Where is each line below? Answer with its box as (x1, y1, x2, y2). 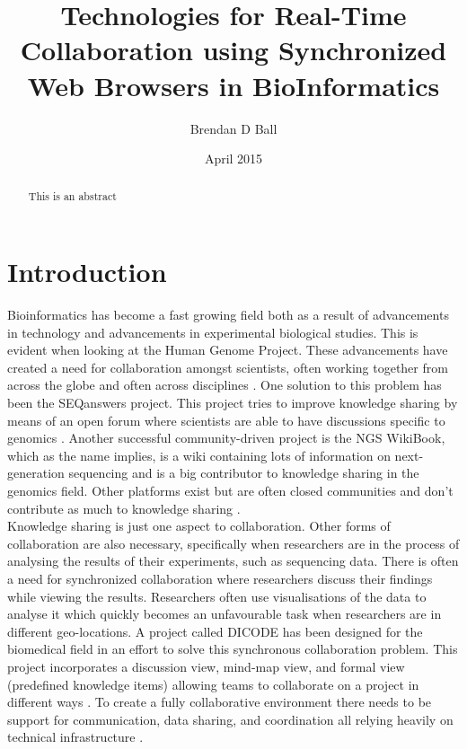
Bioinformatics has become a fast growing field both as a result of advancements (7, 305, 449, 324)
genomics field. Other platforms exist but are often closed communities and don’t (7, 481, 454, 500)
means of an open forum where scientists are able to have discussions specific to (7, 410, 445, 429)
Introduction (7, 253, 167, 290)
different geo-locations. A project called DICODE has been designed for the (7, 621, 423, 640)
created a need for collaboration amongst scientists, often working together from (7, 357, 448, 376)
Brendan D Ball (189, 119, 278, 137)
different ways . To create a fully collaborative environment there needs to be (7, 692, 432, 711)
